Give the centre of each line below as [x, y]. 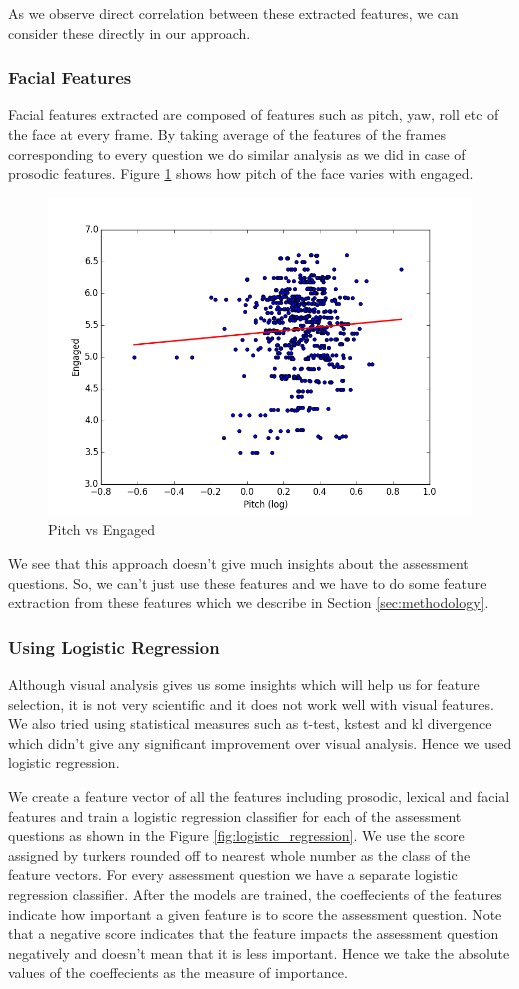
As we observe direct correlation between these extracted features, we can [233, 13]
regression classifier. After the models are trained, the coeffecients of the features [255, 893]
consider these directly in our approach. [129, 32]
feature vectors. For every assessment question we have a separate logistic [233, 874]
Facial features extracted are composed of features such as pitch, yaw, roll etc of [253, 114]
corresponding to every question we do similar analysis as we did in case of [237, 153]
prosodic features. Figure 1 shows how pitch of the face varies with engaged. [241, 173]
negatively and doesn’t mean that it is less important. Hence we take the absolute [259, 952]
